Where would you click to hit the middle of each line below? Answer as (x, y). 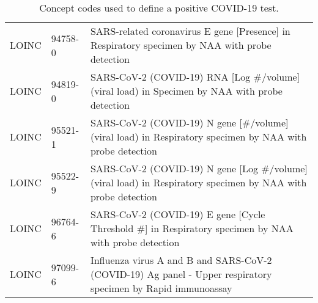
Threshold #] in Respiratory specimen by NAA (192, 228)
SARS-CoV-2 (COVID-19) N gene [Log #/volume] (199, 168)
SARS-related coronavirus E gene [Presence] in (190, 31)
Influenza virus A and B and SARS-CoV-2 (181, 260)
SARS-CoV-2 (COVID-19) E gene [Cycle (178, 214)
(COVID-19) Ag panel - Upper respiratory (181, 274)
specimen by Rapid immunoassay (161, 288)
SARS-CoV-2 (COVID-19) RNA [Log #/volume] (195, 77)
